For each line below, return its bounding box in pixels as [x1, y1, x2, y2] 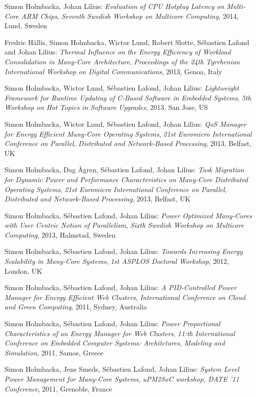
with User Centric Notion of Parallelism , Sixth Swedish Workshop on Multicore [4, 220, 244, 230]
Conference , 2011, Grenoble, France [4, 383, 112, 394]
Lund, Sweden [4, 20, 48, 31]
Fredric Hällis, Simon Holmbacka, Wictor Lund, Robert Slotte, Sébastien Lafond [4, 37, 250, 47]
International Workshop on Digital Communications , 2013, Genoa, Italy [4, 66, 222, 76]
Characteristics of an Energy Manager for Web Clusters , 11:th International [4, 328, 235, 338]
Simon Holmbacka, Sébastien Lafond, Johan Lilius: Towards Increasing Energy [4, 246, 243, 256]
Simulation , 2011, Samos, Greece [4, 347, 103, 357]
